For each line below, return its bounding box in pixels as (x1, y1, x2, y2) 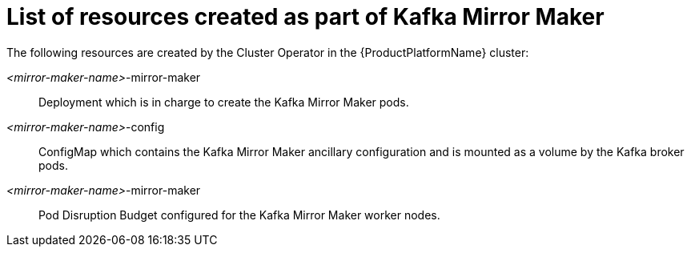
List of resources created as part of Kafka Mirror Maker (6, 3, 605, 30)
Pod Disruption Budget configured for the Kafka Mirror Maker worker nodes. (38, 207, 440, 222)
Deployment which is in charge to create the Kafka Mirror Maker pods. (38, 94, 409, 109)
